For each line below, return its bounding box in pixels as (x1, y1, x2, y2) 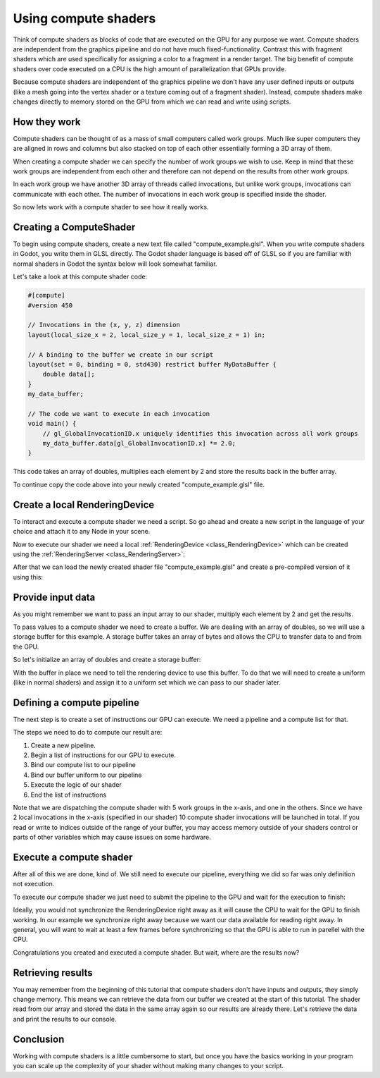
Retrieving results (13, 967, 93, 979)
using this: (13, 572, 44, 581)
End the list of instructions (30, 790, 107, 799)
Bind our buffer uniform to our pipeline (30, 771, 142, 779)
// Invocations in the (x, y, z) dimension (27, 321, 181, 329)
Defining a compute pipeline (13, 697, 140, 709)
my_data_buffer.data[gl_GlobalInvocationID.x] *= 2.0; (42, 439, 236, 448)
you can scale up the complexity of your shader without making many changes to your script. (13, 1062, 284, 1070)
